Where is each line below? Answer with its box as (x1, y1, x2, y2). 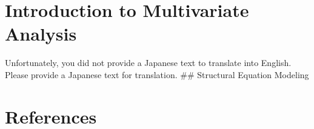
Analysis (5, 21, 77, 46)
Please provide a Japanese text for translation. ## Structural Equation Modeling (5, 68, 309, 81)
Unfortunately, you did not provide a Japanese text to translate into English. (5, 56, 292, 69)
